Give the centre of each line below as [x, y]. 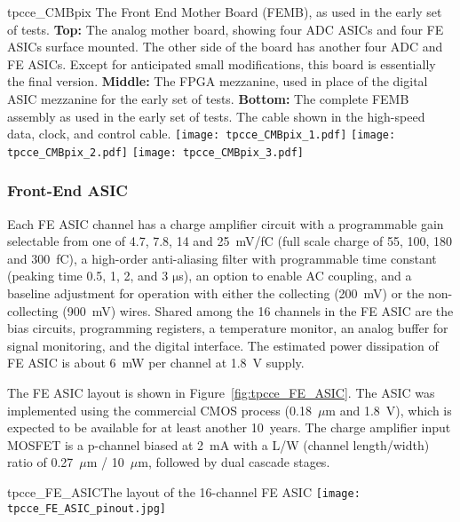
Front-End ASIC [67, 190]
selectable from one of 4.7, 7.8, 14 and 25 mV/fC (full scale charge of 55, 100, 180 [230, 241]
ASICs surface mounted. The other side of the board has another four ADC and [225, 47]
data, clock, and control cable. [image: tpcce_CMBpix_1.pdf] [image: [202, 134]
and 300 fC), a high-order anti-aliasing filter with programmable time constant [222, 258]
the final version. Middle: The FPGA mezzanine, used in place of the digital [218, 81]
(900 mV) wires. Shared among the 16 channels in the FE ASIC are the [258, 310]
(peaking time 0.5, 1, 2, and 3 [88, 276]
